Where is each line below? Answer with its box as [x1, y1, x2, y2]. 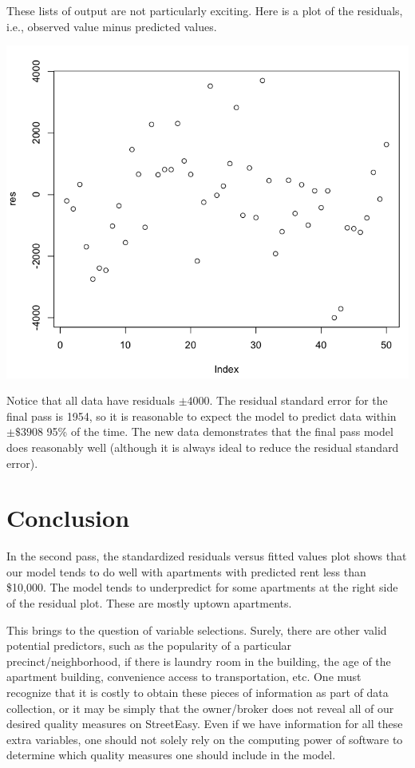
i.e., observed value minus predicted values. [6, 18, 217, 34]
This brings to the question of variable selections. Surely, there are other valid [6, 621, 387, 638]
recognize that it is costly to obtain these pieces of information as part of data [6, 684, 389, 700]
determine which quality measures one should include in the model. [6, 746, 336, 763]
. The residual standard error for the [209, 392, 388, 409]
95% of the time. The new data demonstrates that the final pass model [46, 423, 393, 440]
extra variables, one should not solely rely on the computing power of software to [6, 730, 403, 747]
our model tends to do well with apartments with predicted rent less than [6, 563, 366, 580]
